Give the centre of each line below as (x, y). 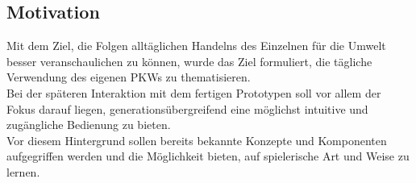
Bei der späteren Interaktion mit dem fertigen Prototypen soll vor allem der (194, 92)
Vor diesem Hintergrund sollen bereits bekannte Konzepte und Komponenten (197, 140)
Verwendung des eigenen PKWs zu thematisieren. (129, 77)
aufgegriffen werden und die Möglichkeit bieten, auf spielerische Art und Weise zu (208, 156)
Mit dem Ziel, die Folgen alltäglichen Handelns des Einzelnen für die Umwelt (196, 46)
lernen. (23, 171)
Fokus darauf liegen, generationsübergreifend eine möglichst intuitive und (187, 108)
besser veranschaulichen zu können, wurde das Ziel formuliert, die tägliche (189, 61)
